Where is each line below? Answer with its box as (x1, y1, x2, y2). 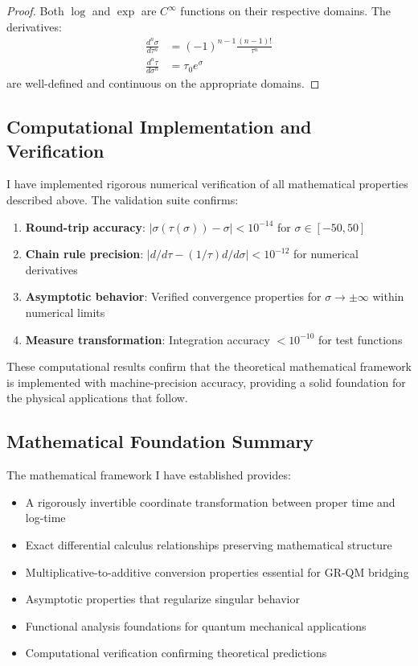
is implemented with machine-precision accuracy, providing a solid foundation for (6, 373, 406, 390)
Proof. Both (6, 2, 64, 18)
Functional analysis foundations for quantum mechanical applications (25, 617, 367, 634)
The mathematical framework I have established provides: (6, 467, 291, 483)
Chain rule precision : (25, 245, 144, 262)
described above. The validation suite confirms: (6, 191, 239, 208)
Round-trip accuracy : (25, 218, 145, 235)
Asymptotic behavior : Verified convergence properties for (25, 288, 322, 305)
